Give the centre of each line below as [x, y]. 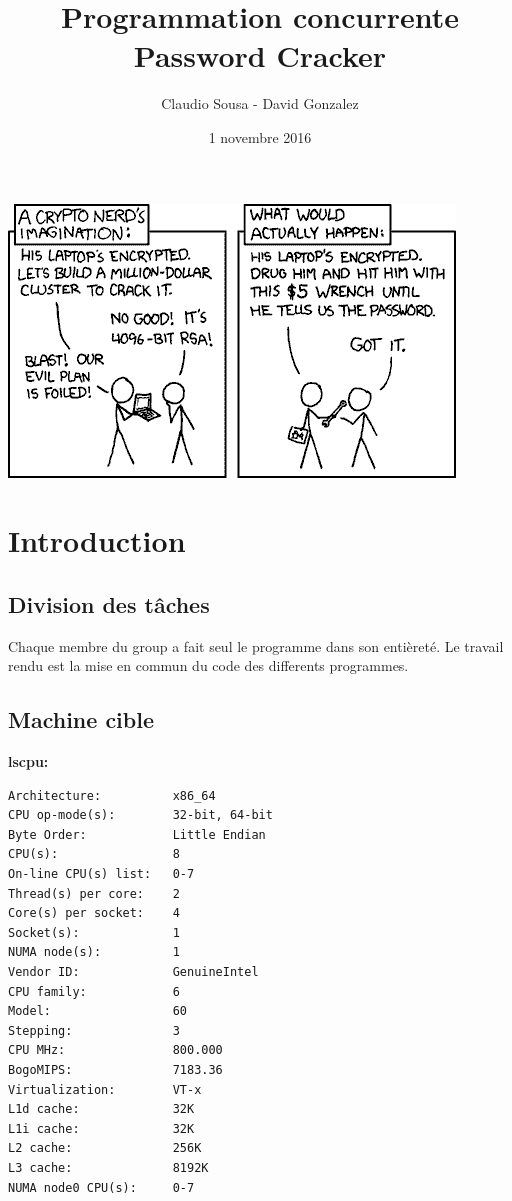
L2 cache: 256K [105, 1148]
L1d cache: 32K [101, 1109]
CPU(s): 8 [94, 854]
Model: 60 [97, 1011]
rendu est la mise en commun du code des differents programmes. [208, 665]
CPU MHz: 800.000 [115, 1050]
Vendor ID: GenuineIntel [133, 972]
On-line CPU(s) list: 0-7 [101, 874]
